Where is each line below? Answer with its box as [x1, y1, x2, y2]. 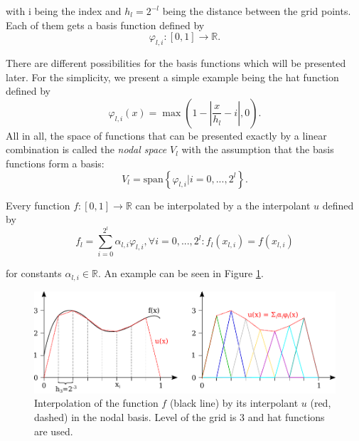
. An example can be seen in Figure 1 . [97, 266, 264, 281]
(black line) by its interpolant [169, 395, 299, 410]
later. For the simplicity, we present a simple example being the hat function [6, 69, 339, 84]
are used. [34, 423, 73, 438]
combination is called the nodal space [6, 142, 167, 157]
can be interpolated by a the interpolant [135, 197, 311, 212]
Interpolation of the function [34, 395, 159, 410]
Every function [6, 197, 70, 212]
